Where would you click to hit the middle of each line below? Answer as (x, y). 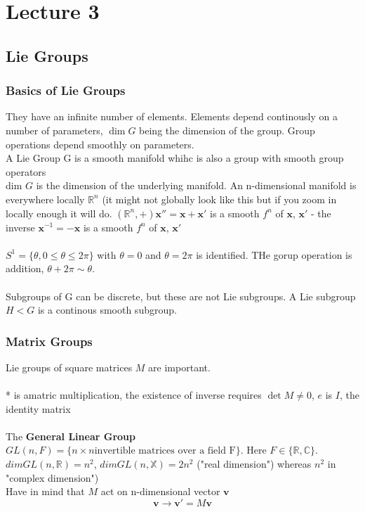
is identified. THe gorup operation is (274, 254)
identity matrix (38, 408)
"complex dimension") (52, 477)
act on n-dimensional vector (160, 491)
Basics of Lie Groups (66, 90)
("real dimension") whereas (254, 464)
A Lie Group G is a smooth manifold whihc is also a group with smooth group (175, 158)
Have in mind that (45, 491)
